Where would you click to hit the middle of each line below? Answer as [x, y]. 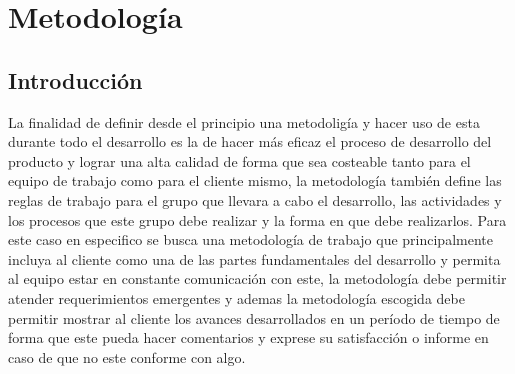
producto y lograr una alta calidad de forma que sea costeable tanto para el [239, 160]
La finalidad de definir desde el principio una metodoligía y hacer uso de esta [244, 121]
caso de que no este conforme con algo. [127, 356]
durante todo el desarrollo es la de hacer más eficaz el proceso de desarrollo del [250, 141]
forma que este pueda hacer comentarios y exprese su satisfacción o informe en [248, 337]
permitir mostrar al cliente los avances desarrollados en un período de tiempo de [254, 317]
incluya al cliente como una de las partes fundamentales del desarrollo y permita [254, 258]
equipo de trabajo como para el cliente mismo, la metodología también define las [255, 180]
